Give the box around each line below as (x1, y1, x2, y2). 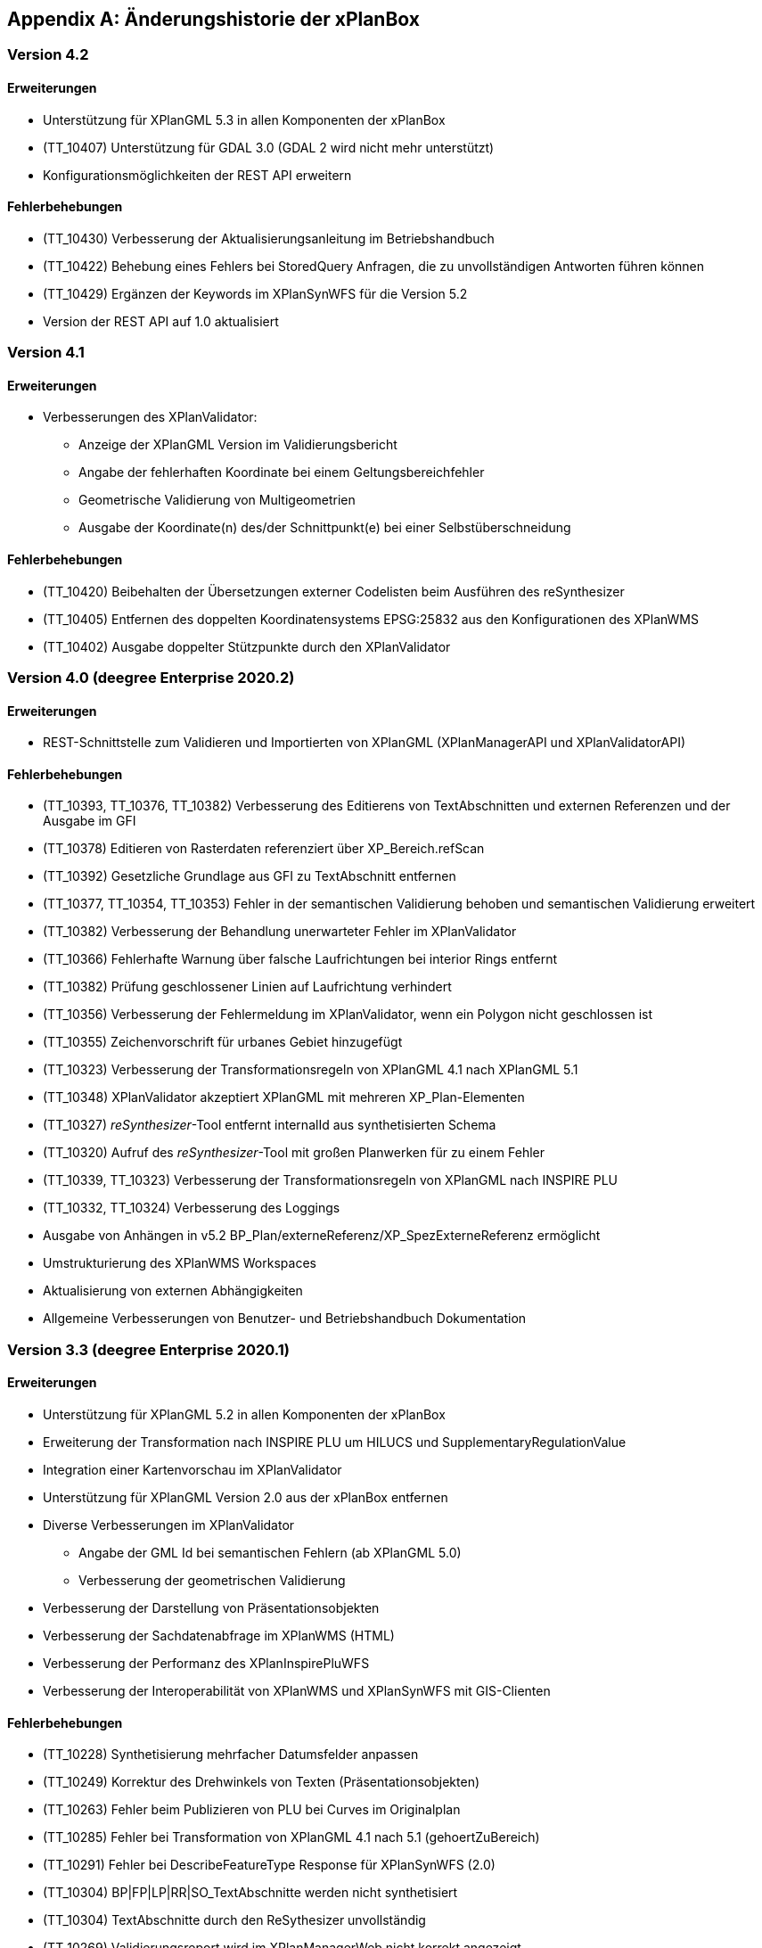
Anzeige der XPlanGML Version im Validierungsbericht (78, 437, 397, 453)
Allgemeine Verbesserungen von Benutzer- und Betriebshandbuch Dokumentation (43, 1311, 527, 1327)
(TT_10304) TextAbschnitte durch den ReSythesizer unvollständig (43, 1912, 426, 1928)
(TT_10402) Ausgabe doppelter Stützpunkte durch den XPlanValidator (43, 638, 451, 654)
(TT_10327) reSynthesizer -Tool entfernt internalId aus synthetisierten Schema (43, 1117, 496, 1133)
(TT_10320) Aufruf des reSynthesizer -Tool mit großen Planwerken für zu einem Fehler (43, 1145, 545, 1161)
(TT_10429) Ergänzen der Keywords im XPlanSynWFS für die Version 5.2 (43, 285, 468, 301)
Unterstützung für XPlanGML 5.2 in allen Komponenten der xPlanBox (43, 1407, 446, 1423)
